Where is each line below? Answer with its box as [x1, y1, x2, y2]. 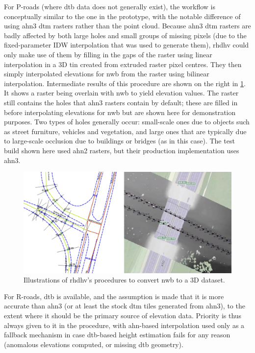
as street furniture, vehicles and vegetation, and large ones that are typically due [4, 126, 247, 136]
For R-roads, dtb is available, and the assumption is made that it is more [4, 291, 224, 301]
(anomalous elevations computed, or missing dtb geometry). [4, 339, 183, 349]
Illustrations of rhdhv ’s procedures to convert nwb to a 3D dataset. [24, 275, 225, 285]
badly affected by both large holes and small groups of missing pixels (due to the [4, 30, 247, 40]
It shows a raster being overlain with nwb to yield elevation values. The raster [4, 88, 239, 98]
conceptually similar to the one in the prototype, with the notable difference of [4, 11, 241, 21]
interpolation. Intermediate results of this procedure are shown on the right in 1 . [4, 78, 246, 88]
